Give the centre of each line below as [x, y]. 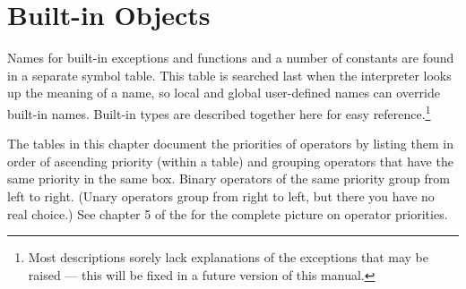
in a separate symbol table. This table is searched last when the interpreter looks [229, 75]
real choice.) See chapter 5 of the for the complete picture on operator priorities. [228, 213]
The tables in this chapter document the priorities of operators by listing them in [230, 144]
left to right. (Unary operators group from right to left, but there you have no [221, 195]
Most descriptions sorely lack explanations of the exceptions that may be [228, 257]
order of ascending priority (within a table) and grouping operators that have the [230, 161]
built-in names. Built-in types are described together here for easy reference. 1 [219, 112]
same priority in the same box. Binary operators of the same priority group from [229, 178]
